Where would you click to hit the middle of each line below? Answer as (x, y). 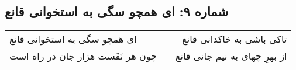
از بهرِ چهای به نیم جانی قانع (231, 56)
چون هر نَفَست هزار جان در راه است (83, 56)
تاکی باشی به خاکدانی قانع (235, 39)
